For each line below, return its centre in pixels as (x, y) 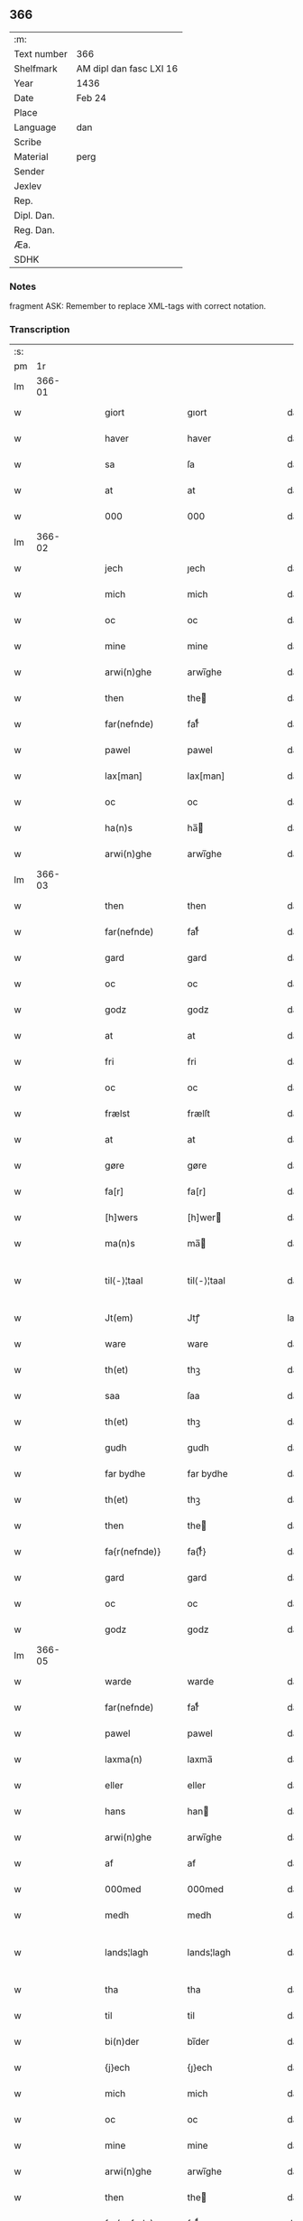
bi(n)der (122, 2042)
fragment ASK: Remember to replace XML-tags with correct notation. (138, 306)
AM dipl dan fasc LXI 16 (127, 69)
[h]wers (121, 1218)
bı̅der (198, 2042)
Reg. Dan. (35, 229)
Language (35, 127)
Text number (41, 53)
